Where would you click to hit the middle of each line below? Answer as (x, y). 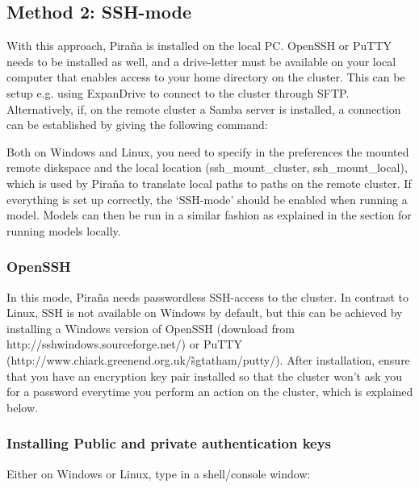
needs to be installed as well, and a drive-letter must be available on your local (201, 61)
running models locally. (64, 230)
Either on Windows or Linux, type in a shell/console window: (159, 473)
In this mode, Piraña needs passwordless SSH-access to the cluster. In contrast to (208, 296)
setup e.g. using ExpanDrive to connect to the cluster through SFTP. (178, 92)
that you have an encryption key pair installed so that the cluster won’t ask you (205, 375)
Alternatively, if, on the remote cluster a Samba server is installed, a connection (204, 108)
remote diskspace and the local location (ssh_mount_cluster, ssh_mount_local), (207, 167)
